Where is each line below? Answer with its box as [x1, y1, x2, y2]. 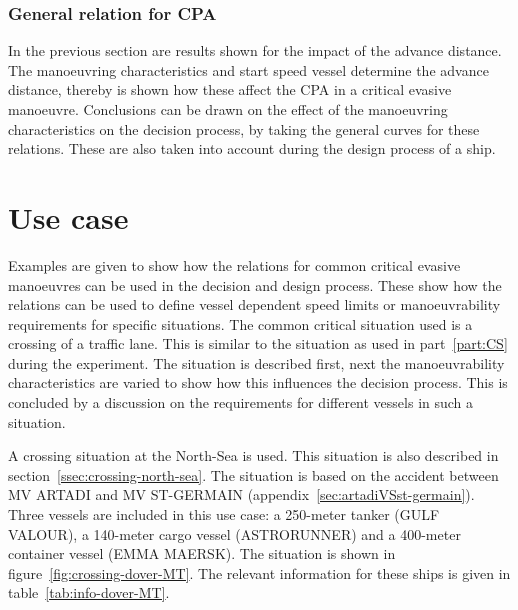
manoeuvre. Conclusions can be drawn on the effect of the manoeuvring [8, 99, 448, 119]
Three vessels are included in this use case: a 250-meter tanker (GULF [8, 504, 440, 525]
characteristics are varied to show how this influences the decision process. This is [8, 372, 508, 393]
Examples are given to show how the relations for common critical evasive [8, 254, 461, 275]
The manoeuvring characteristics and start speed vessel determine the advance [8, 59, 489, 80]
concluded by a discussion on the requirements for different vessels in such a [8, 392, 474, 413]
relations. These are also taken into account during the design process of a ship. [8, 138, 496, 159]
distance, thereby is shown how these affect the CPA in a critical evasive [8, 79, 452, 100]
